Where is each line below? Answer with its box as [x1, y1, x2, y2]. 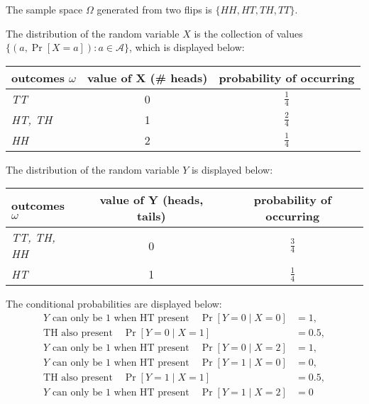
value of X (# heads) [87, 69, 208, 86]
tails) [136, 208, 166, 225]
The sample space [6, 2, 83, 16]
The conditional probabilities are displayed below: [6, 296, 222, 311]
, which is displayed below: [128, 40, 245, 55]
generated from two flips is [97, 2, 212, 16]
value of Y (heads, [99, 191, 204, 208]
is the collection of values [194, 26, 303, 40]
